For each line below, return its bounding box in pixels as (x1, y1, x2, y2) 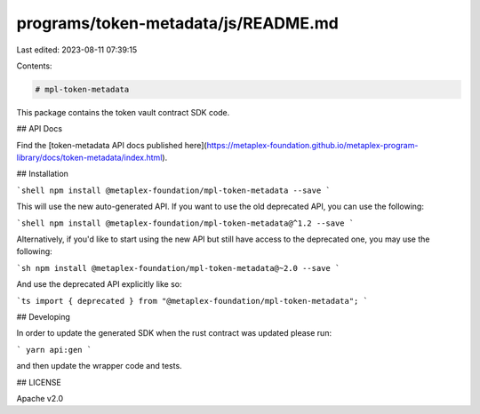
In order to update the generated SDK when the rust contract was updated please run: (16, 328, 332, 338)
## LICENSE (16, 377, 61, 387)
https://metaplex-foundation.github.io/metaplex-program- (206, 139, 419, 150)
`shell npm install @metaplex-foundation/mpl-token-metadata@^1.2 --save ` (16, 218, 355, 228)
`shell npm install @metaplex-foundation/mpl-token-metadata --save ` (16, 185, 331, 195)
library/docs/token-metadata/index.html (16, 152, 163, 163)
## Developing (16, 311, 71, 322)
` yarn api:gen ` (16, 345, 92, 354)
